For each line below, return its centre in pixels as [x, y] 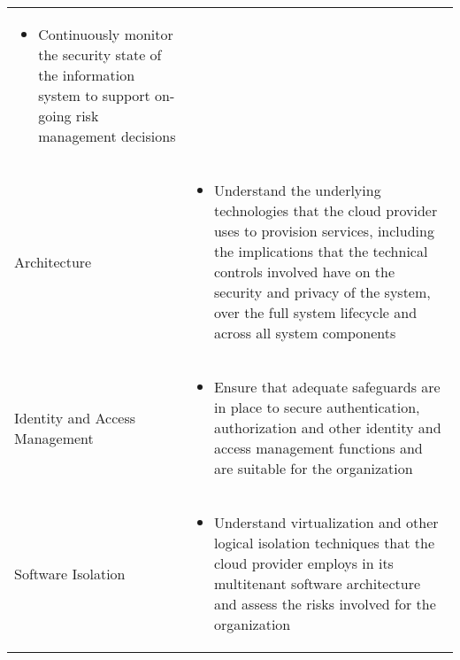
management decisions [107, 136]
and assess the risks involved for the [325, 604]
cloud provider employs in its [303, 563]
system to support [94, 95]
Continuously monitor [106, 34]
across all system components [305, 333]
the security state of [100, 54]
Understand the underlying [297, 190]
